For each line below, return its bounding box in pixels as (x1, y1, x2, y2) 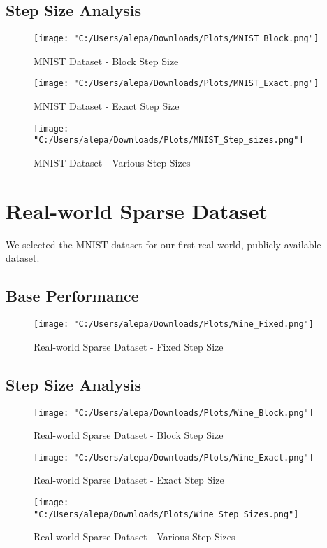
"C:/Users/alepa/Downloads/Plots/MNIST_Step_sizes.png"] (34, 135, 304, 146)
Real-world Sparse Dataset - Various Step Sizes (34, 529, 235, 544)
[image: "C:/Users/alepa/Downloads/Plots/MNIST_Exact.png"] (34, 78, 319, 89)
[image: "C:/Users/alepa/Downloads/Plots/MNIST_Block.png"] (34, 34, 319, 44)
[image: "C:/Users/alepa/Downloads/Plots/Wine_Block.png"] (34, 407, 314, 418)
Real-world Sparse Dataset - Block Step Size (34, 428, 224, 442)
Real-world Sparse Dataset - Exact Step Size (34, 472, 224, 487)
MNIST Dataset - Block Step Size (34, 53, 179, 68)
